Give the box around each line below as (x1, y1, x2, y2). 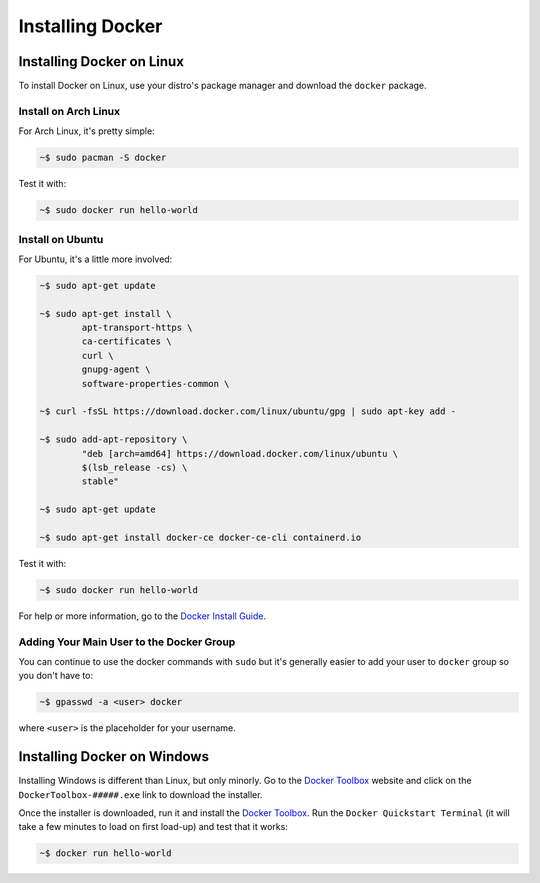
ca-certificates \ (81, 336, 172, 347)
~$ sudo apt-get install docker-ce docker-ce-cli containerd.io (39, 531, 362, 543)
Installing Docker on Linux (18, 53, 185, 70)
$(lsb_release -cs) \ (81, 461, 188, 473)
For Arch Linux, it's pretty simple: (18, 125, 155, 137)
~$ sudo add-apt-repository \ (39, 434, 188, 445)
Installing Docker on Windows (18, 748, 210, 765)
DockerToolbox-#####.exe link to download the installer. (18, 788, 263, 800)
